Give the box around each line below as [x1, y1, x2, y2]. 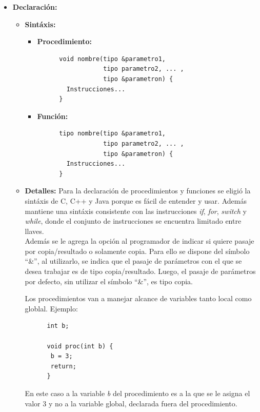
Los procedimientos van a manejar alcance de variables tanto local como [25, 293, 252, 304]
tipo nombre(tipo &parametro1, [59, 130, 166, 138]
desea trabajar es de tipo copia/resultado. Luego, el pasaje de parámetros [25, 266, 256, 277]
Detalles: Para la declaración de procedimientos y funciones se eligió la [25, 185, 251, 196]
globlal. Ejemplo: [25, 303, 78, 313]
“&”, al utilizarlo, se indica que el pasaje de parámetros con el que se [25, 256, 242, 266]
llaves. [25, 225, 44, 236]
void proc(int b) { [47, 342, 113, 350]
